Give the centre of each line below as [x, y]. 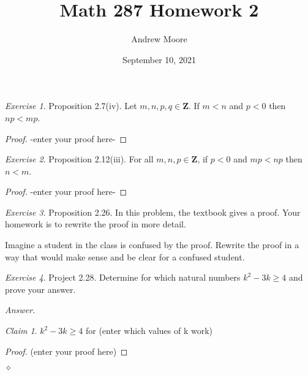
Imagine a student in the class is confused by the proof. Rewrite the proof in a [152, 245]
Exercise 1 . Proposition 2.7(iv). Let [71, 106]
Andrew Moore [159, 39]
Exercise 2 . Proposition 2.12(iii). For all [79, 159]
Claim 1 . [21, 331]
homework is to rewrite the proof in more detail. [96, 224]
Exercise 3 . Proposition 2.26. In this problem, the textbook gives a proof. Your [153, 212]
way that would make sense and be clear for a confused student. [125, 256]
